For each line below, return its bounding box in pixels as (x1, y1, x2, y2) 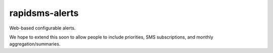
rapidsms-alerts (9, 7, 79, 18)
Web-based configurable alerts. (9, 25, 76, 31)
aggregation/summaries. (9, 41, 61, 47)
